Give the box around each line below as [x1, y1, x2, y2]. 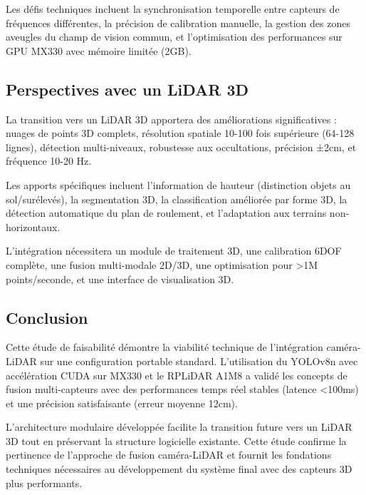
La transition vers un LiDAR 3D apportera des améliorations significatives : [6, 111, 337, 126]
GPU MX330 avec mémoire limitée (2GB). [6, 43, 192, 58]
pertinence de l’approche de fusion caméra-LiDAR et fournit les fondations [6, 447, 332, 462]
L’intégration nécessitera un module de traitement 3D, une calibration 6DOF [6, 243, 342, 258]
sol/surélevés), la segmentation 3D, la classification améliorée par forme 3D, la [6, 191, 347, 206]
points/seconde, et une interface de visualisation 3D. [6, 271, 234, 286]
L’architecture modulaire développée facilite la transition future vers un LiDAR [6, 419, 352, 434]
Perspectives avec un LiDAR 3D [6, 78, 249, 100]
